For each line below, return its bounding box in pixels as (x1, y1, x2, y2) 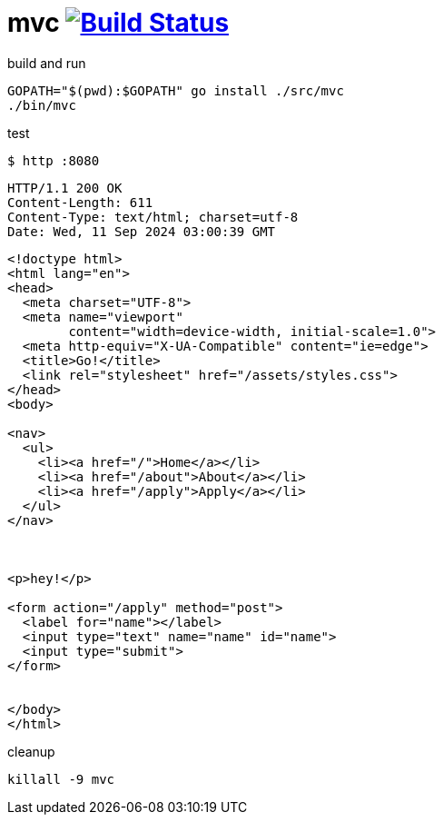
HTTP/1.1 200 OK (7, 180, 123, 195)
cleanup (7, 743, 55, 759)
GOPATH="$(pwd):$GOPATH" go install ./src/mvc (7, 83, 344, 98)
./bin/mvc (7, 97, 76, 113)
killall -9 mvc (7, 771, 115, 787)
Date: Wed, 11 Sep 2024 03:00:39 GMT (7, 223, 276, 239)
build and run (7, 54, 86, 71)
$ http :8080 (7, 153, 100, 168)
